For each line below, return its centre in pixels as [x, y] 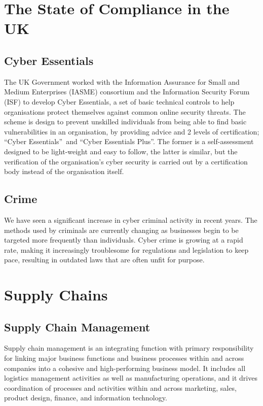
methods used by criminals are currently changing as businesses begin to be [121, 230]
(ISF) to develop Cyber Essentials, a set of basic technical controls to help [119, 101]
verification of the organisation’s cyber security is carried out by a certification [126, 161]
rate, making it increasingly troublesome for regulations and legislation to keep [126, 249]
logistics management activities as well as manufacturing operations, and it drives [131, 378]
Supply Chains [56, 295]
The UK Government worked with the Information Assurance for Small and [122, 81]
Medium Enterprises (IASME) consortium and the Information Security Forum [127, 92]
